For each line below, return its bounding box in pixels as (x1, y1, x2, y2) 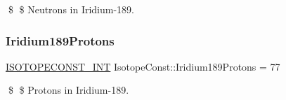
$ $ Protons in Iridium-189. (8, 83, 129, 97)
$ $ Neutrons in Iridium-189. (8, 2, 135, 16)
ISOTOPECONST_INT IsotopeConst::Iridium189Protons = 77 (6, 59, 280, 73)
